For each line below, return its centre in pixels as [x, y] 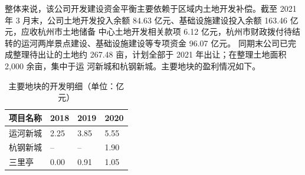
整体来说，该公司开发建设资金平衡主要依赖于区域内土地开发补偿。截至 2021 [151, 8]
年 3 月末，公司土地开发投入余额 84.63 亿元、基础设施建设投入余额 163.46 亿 [152, 20]
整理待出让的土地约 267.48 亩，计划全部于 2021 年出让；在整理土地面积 [150, 54]
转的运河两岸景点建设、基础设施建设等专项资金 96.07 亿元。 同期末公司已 [146, 43]
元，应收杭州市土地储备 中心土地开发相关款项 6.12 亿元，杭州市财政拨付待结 [152, 31]
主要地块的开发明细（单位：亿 [66, 85]
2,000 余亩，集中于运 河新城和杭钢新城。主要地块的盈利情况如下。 [133, 65]
